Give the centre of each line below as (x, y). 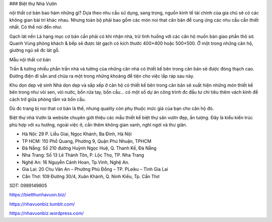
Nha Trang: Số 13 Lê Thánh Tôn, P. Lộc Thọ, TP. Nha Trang (83, 155)
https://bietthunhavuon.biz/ (38, 195)
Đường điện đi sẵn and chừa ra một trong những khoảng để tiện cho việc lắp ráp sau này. (102, 76)
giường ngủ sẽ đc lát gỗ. (35, 50)
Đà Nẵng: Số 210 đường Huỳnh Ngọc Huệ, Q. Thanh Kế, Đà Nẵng (89, 148)
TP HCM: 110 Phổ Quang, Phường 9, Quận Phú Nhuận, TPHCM (87, 141)
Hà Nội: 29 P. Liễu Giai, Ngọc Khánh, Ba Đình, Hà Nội (77, 134)
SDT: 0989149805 (28, 185)
